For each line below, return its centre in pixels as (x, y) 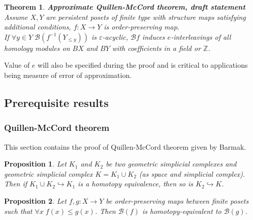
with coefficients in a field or (156, 48)
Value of (17, 65)
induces (153, 36)
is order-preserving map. (142, 27)
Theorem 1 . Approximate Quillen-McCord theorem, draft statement (125, 7)
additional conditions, (38, 27)
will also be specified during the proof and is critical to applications (143, 65)
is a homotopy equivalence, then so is (135, 184)
